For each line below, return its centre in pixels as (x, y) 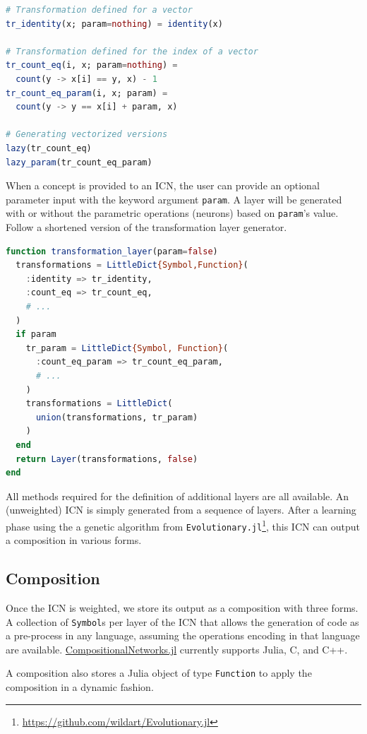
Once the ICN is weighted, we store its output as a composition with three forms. (182, 608)
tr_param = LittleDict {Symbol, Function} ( (127, 348)
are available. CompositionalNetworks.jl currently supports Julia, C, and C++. (177, 649)
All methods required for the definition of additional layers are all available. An (178, 496)
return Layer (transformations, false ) (107, 459)
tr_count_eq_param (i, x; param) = (87, 93)
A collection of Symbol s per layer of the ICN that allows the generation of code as (182, 621)
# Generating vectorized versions (87, 135)
